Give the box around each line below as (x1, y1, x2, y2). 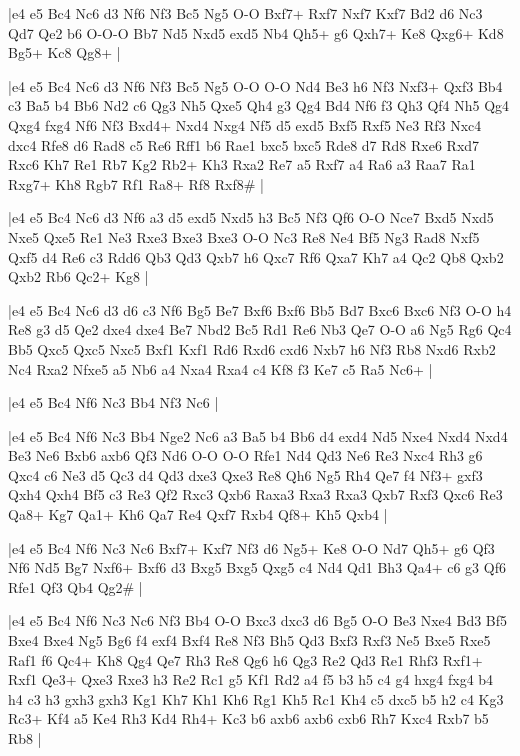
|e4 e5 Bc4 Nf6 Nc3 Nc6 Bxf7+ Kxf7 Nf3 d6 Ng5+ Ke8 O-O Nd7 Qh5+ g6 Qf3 (8, 537, 495, 558)
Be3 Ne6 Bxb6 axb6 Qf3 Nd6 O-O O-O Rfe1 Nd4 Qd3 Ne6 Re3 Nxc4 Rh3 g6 (8, 445, 483, 466)
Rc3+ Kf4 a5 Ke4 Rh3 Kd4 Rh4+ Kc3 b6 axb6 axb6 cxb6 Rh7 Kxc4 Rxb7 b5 (8, 708, 489, 729)
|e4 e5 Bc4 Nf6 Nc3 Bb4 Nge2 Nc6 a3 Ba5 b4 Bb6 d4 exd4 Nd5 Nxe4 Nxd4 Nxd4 (8, 425, 508, 446)
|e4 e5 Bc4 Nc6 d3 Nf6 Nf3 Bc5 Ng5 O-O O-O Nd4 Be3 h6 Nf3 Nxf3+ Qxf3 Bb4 (8, 75, 503, 96)
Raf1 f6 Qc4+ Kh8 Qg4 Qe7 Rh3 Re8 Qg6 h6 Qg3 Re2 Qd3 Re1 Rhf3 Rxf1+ (8, 649, 483, 670)
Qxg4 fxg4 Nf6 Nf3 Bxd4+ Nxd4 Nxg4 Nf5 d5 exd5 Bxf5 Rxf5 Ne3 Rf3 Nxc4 (8, 114, 482, 135)
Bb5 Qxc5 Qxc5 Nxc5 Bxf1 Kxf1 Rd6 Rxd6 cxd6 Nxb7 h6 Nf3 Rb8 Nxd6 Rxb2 (8, 338, 496, 359)
